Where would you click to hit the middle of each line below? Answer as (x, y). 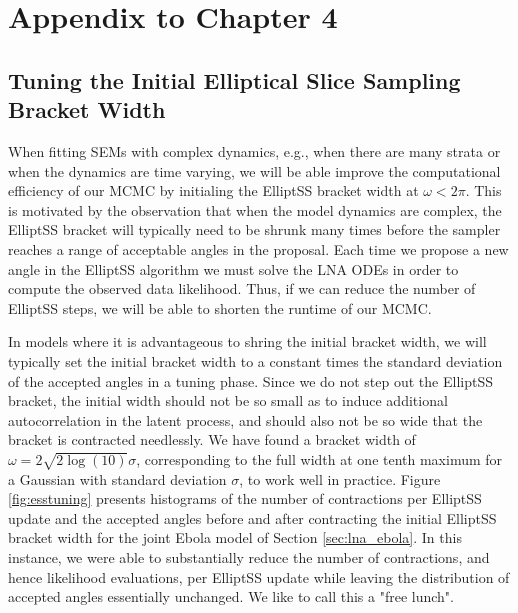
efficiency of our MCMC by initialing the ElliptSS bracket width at (213, 190)
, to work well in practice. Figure (340, 478)
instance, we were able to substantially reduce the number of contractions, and (249, 557)
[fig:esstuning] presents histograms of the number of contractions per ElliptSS (245, 498)
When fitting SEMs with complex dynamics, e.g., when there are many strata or (254, 150)
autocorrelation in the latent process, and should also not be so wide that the (245, 419)
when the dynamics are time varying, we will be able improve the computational (254, 170)
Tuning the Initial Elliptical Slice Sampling (234, 79)
